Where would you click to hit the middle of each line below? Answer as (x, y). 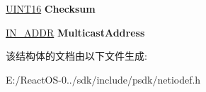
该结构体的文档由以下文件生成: (76, 56)
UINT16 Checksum (51, 8)
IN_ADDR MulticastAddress (75, 32)
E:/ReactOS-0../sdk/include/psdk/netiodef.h (103, 79)
